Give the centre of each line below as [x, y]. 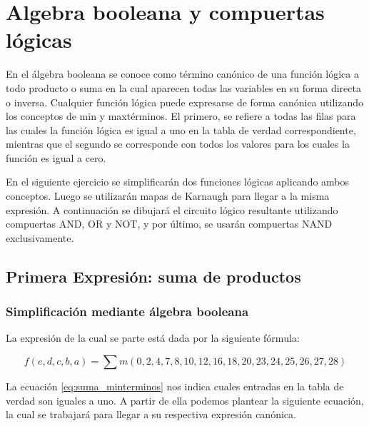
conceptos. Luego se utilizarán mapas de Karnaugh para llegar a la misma [168, 196]
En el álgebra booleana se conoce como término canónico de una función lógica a [182, 74]
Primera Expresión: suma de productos [153, 276]
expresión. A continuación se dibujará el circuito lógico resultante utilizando [172, 209]
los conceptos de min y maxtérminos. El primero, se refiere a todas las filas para [181, 116]
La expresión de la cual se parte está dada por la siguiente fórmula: [153, 338]
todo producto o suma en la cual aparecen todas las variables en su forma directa [183, 87]
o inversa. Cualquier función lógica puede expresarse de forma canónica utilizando [184, 102]
